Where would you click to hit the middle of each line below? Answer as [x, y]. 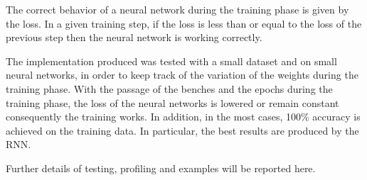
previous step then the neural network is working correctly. [134, 37]
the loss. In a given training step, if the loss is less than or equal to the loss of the [184, 23]
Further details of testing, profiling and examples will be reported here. [161, 168]
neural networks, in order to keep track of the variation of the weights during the [182, 75]
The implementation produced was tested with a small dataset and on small [171, 61]
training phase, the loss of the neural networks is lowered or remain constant [172, 102]
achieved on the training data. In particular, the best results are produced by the [182, 130]
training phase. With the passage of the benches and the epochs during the [169, 88]
